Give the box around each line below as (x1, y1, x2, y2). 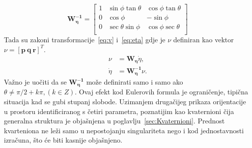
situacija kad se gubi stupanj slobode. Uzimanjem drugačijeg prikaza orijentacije (4, 96, 246, 107)
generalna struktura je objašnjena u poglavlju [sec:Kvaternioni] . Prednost (4, 116, 225, 126)
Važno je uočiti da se (4, 77, 67, 87)
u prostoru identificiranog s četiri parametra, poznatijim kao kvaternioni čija (4, 106, 234, 116)
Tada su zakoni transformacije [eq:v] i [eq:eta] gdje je (4, 34, 166, 45)
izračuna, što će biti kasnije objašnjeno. (4, 135, 123, 145)
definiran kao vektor (173, 34, 234, 45)
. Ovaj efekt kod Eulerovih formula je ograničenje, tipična (75, 87, 248, 97)
